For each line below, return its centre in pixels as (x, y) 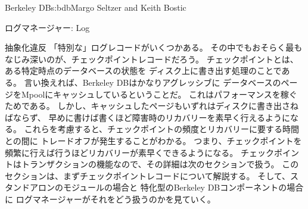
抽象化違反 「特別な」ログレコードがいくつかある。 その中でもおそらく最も (154, 47)
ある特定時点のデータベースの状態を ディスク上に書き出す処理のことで (143, 71)
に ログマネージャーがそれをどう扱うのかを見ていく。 (110, 199)
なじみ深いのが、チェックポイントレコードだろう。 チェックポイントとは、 (152, 59)
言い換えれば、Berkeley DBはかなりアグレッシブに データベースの (153, 82)
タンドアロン (30, 187)
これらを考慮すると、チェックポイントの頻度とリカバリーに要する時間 (162, 129)
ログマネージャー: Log (47, 27)
